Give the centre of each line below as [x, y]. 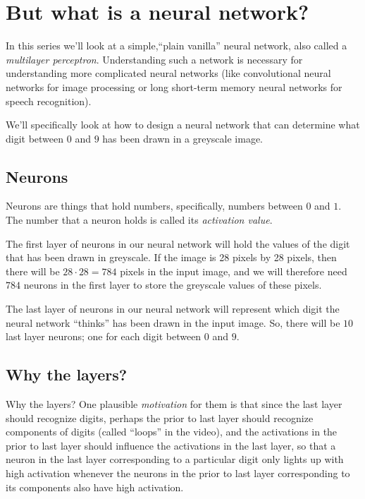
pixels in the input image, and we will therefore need [234, 271]
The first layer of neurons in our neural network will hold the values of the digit [178, 243]
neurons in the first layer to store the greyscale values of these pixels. [173, 285]
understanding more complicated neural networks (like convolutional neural [168, 73]
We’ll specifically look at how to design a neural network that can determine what [183, 125]
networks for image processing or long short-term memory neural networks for [174, 86]
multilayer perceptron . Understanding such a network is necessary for [154, 59]
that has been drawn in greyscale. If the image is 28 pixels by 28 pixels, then [171, 257]
